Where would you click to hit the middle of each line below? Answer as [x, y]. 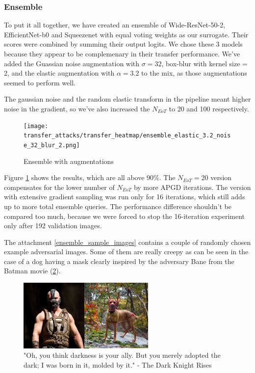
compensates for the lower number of [59, 187]
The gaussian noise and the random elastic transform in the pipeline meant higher [127, 99]
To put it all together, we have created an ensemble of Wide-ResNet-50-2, [115, 25]
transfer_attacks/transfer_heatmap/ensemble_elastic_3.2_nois [127, 136]
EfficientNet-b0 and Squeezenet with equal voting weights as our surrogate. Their [126, 34]
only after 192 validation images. [53, 226]
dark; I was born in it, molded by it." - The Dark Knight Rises [118, 364]
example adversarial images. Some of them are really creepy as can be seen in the [126, 252]
